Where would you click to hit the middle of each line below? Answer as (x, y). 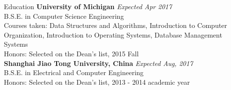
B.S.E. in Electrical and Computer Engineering (74, 72)
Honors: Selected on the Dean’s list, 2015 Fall (71, 53)
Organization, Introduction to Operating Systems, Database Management (113, 34)
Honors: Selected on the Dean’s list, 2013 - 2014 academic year (97, 82)
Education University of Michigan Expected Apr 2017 (88, 6)
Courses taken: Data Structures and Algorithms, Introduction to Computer (115, 25)
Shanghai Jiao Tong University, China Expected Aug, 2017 (99, 63)
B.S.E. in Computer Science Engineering (64, 16)
